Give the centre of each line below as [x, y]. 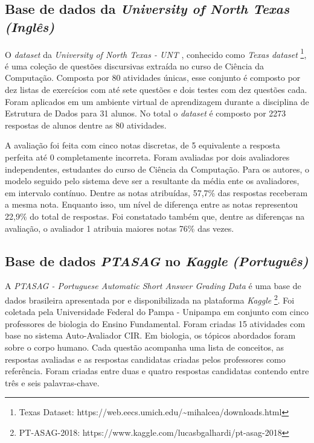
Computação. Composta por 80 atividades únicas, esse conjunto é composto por [153, 78]
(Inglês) [30, 26]
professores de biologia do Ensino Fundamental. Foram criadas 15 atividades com [155, 323]
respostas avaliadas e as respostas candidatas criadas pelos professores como [145, 359]
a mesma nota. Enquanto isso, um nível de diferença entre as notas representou [151, 204]
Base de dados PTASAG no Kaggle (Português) [157, 260]
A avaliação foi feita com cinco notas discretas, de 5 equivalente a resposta [143, 145]
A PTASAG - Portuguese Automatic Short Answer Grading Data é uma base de [153, 286]
